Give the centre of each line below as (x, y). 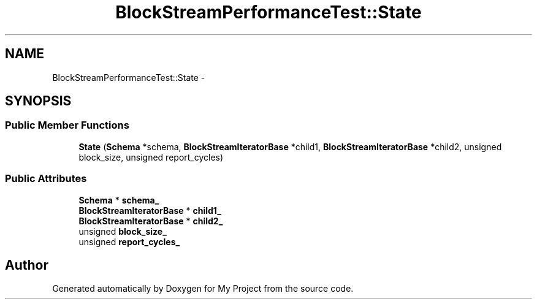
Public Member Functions (67, 125)
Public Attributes (46, 179)
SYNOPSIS (38, 101)
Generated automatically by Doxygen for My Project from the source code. (203, 289)
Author (27, 265)
